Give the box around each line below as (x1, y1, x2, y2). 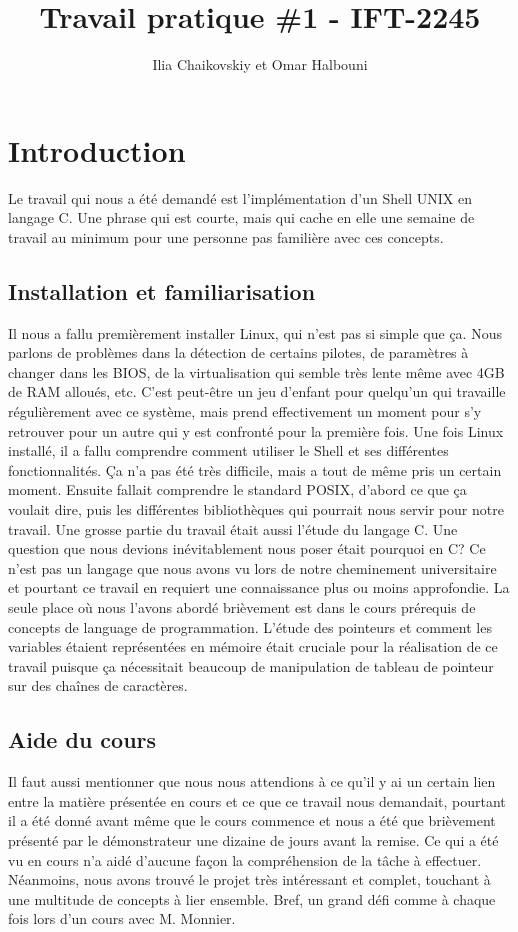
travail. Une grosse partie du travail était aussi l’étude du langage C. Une (8, 518, 458, 539)
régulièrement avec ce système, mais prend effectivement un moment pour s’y (8, 401, 482, 422)
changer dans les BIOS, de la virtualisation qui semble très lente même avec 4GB (8, 361, 505, 382)
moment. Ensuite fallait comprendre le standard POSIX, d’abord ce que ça (8, 479, 467, 500)
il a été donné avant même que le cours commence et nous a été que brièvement (8, 810, 496, 831)
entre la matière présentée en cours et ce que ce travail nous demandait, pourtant (8, 790, 506, 811)
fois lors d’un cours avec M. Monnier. (8, 908, 236, 929)
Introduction (8, 129, 186, 170)
